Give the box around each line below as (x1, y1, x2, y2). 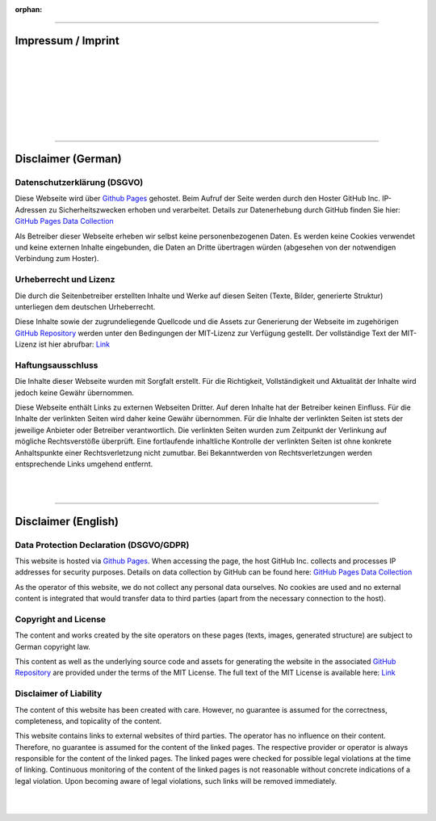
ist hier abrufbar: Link (38, 339, 111, 349)
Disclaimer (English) (15, 514, 119, 528)
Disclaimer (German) (15, 152, 122, 166)
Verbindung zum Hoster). (15, 254, 99, 263)
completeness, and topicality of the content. (15, 716, 162, 726)
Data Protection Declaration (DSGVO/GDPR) (15, 539, 190, 550)
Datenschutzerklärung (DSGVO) (15, 177, 144, 188)
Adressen (15, 204, 48, 214)
